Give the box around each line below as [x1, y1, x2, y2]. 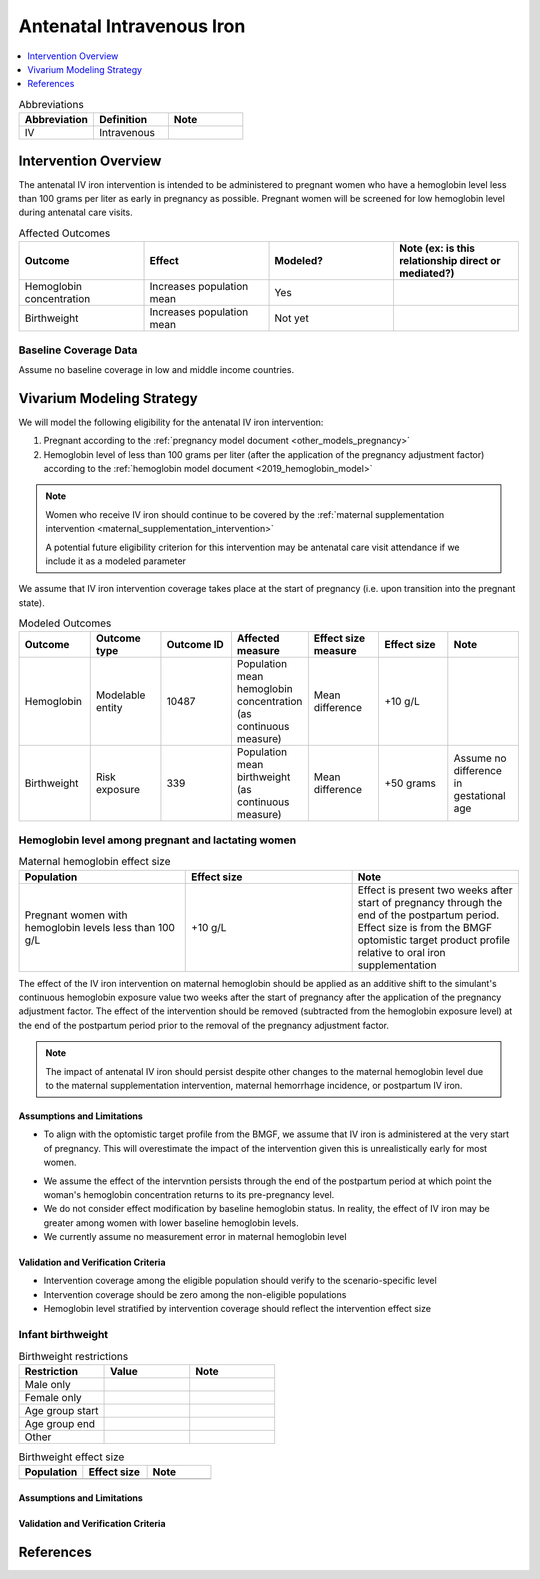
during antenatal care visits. [18, 206, 134, 219]
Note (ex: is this [398, 241, 475, 255]
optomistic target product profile [357, 933, 510, 947]
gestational [453, 789, 506, 803]
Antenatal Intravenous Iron [18, 15, 246, 37]
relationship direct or [398, 254, 501, 268]
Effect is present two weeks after [357, 883, 513, 897]
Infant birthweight [18, 1328, 109, 1342]
